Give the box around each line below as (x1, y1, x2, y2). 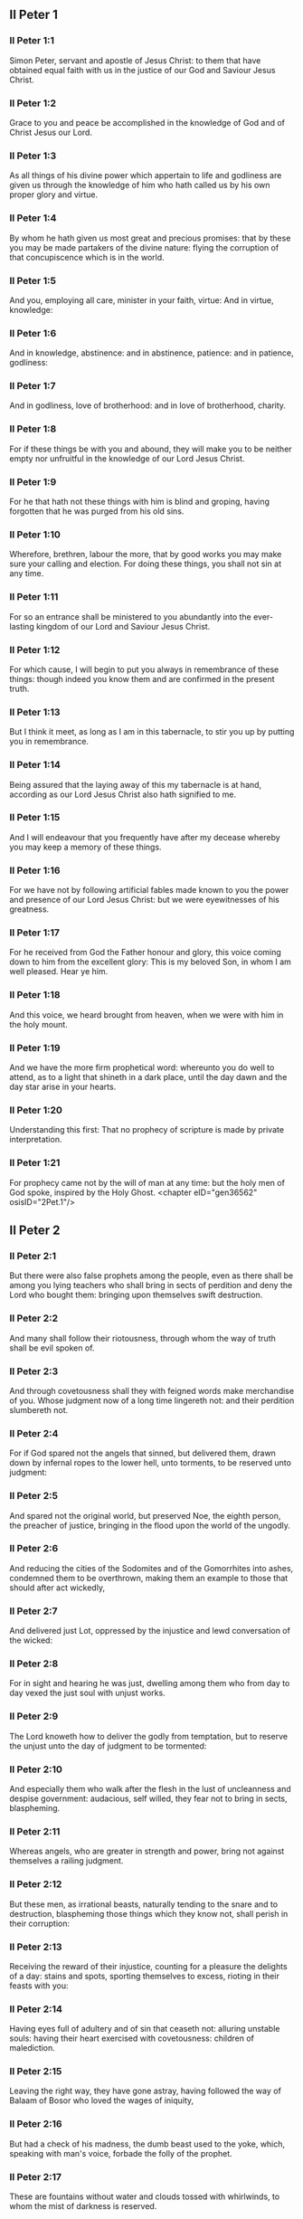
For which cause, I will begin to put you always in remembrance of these (9, 664, 279, 675)
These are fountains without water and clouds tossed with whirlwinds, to (9, 2191, 280, 2202)
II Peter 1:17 (9, 926, 61, 939)
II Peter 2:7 (9, 1605, 58, 1617)
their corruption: (9, 1918, 71, 1929)
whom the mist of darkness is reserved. (9, 2201, 157, 2212)
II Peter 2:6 (9, 1542, 59, 1555)
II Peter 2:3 (9, 1365, 59, 1378)
